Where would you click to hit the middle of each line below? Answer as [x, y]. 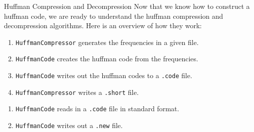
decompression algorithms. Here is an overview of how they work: [103, 25]
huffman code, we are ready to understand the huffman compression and [114, 16]
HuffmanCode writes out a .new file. [69, 125]
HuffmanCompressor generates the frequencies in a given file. [107, 42]
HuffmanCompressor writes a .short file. [77, 92]
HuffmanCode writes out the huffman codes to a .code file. [104, 75]
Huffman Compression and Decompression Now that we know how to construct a [127, 6]
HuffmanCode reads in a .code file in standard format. [97, 109]
